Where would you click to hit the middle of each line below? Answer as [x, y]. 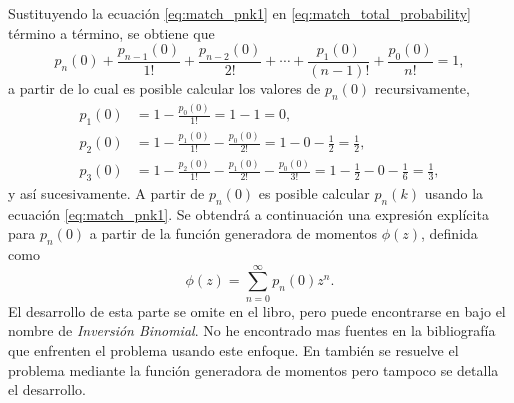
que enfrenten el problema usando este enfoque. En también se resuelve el [233, 350]
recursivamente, [422, 88]
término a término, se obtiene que [111, 32]
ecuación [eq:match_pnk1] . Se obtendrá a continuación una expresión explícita [248, 213]
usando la [454, 192]
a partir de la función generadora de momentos [233, 233]
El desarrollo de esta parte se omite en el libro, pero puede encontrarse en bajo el [257, 310]
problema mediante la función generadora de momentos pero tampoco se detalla [253, 369]
